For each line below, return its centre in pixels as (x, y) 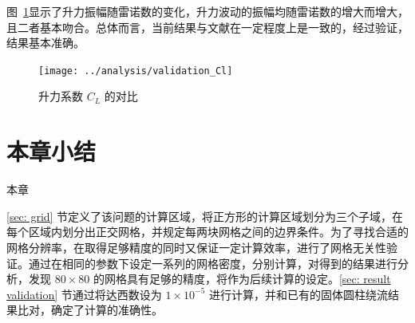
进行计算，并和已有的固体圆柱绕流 (299, 294)
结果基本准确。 (45, 43)
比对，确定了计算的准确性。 (90, 310)
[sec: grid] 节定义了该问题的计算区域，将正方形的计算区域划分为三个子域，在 (205, 216)
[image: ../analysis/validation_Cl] (136, 71)
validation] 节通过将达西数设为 (84, 294)
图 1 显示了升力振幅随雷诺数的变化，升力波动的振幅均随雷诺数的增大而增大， (207, 11)
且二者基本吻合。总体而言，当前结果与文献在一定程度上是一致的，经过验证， (207, 27)
